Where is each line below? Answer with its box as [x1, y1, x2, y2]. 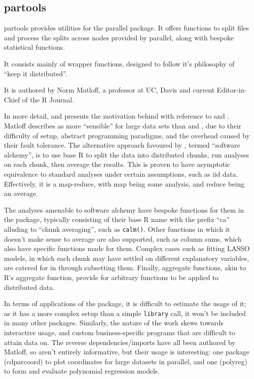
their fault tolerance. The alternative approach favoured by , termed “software [4, 140, 240, 150]
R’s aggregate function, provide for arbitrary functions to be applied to [4, 272, 219, 282]
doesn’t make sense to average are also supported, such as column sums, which [4, 233, 242, 244]
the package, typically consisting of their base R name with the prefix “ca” [4, 214, 230, 224]
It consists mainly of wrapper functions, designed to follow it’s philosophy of [4, 58, 235, 68]
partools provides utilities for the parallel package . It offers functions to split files [4, 23, 249, 33]
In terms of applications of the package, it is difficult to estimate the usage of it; [4, 298, 247, 309]
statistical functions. [4, 42, 65, 52]
